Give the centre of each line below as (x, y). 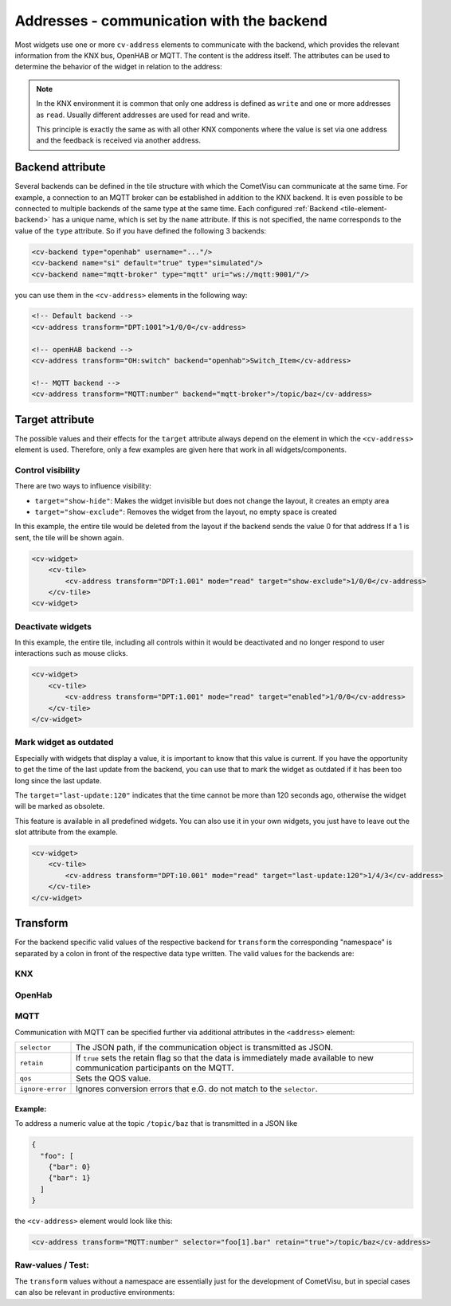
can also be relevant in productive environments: (95, 1292)
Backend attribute (60, 167)
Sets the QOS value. (114, 1078)
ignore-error (43, 1089)
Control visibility (47, 470)
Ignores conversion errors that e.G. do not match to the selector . (197, 1089)
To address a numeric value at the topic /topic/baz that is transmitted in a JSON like (156, 1124)
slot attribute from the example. (67, 832)
